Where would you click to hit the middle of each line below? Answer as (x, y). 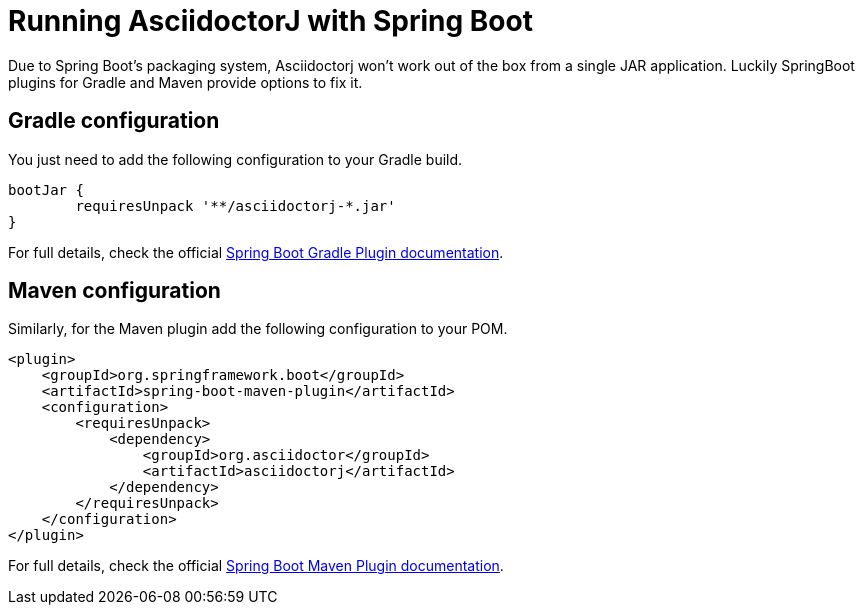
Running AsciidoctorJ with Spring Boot (270, 21)
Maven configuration (114, 291)
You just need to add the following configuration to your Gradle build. (235, 159)
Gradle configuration (114, 121)
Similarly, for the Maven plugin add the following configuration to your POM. (258, 329)
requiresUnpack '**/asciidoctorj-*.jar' (235, 205)
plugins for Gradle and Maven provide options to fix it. (185, 82)
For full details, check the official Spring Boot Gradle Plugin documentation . (256, 252)
